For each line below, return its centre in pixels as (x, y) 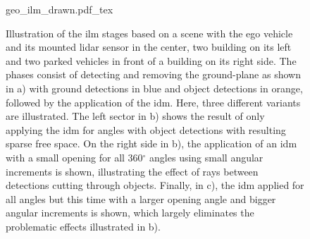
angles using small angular (206, 157)
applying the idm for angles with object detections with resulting (146, 129)
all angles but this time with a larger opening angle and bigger (141, 198)
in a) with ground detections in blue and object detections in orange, (154, 88)
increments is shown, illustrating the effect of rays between (132, 171)
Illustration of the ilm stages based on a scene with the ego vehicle (149, 33)
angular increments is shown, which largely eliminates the (130, 213)
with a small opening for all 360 (74, 157)
